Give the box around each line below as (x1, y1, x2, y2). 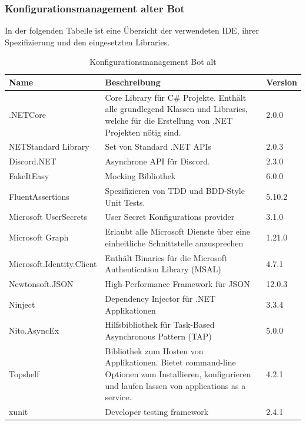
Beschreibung (105, 76, 161, 88)
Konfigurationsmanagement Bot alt (89, 55, 217, 68)
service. (105, 391, 132, 403)
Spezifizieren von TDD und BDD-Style (105, 185, 245, 196)
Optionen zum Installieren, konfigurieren (105, 368, 251, 380)
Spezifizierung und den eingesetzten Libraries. (5, 35, 170, 48)
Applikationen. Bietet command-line (105, 356, 236, 368)
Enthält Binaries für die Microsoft (105, 251, 228, 263)
